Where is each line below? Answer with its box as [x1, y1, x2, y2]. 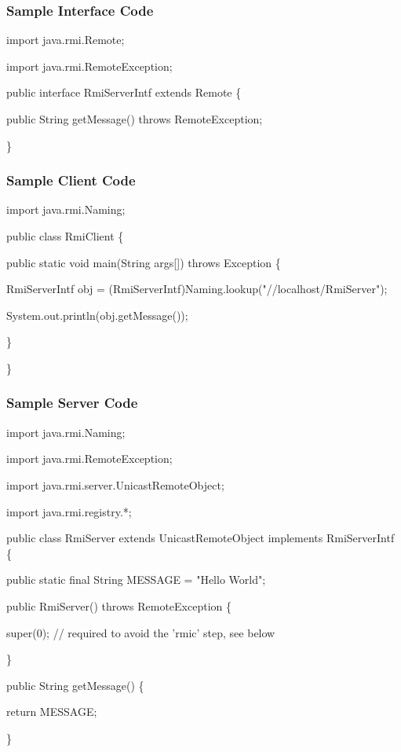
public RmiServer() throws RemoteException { [6, 597, 231, 614]
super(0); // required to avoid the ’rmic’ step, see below [6, 624, 275, 640]
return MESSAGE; [6, 703, 97, 720]
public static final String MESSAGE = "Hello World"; [6, 571, 266, 588]
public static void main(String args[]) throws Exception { [6, 254, 281, 270]
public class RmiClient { [6, 228, 124, 244]
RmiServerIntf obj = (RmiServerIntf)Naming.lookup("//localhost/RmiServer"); [6, 281, 388, 297]
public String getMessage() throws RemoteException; [6, 111, 263, 127]
